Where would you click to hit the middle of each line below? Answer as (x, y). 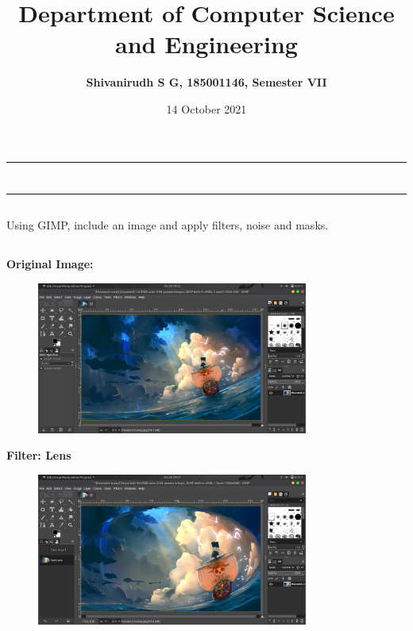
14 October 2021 (206, 108)
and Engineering (206, 44)
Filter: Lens (39, 455)
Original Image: (50, 264)
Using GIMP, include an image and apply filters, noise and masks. (168, 225)
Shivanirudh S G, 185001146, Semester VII (206, 82)
